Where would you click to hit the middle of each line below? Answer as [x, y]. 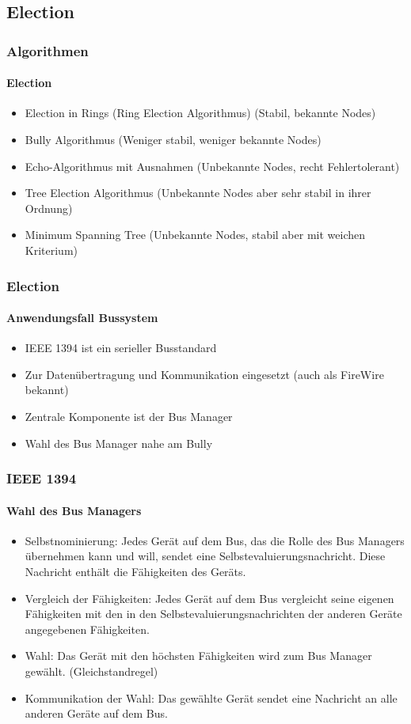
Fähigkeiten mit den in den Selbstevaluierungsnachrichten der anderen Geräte [213, 614]
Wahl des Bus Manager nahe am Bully [119, 443]
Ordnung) [49, 208]
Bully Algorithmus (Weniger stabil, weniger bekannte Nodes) [173, 140]
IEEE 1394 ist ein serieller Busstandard [121, 348]
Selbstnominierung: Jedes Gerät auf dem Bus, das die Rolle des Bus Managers [215, 540]
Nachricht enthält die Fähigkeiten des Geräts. [135, 572]
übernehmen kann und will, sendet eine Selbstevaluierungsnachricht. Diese [205, 556]
